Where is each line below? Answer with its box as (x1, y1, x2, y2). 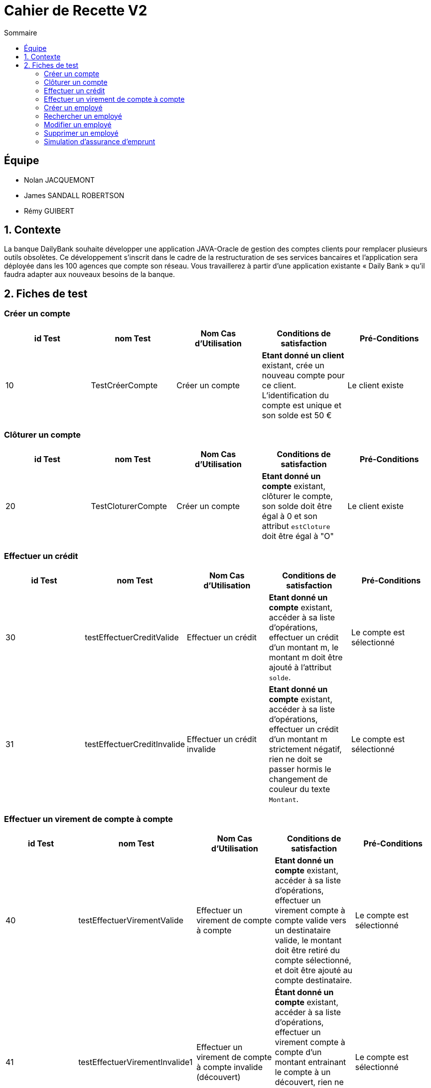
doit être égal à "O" (262, 531, 334, 542)
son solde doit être (262, 501, 332, 512)
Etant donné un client (262, 350, 344, 360)
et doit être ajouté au (275, 965, 353, 975)
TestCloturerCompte (91, 501, 167, 512)
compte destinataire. (275, 975, 352, 985)
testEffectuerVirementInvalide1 (78, 1057, 193, 1067)
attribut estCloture (262, 521, 330, 532)
